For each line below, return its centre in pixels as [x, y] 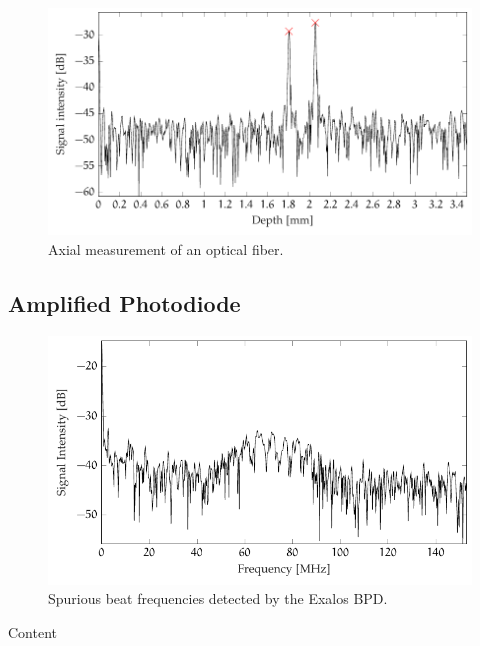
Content [32, 631]
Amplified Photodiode [124, 302]
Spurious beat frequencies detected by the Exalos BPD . [218, 598]
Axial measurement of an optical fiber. [166, 248]
